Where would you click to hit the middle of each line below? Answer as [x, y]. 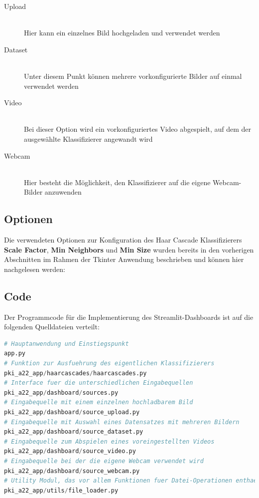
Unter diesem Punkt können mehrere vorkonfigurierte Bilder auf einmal [133, 76]
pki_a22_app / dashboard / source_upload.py [72, 412]
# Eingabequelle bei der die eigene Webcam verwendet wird [104, 461]
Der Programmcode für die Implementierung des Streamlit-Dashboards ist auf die [129, 317]
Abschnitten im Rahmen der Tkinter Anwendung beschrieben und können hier [124, 259]
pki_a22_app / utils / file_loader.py [61, 490]
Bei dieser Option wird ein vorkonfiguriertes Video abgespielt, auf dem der [138, 129]
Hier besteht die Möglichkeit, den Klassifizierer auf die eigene [117, 182]
